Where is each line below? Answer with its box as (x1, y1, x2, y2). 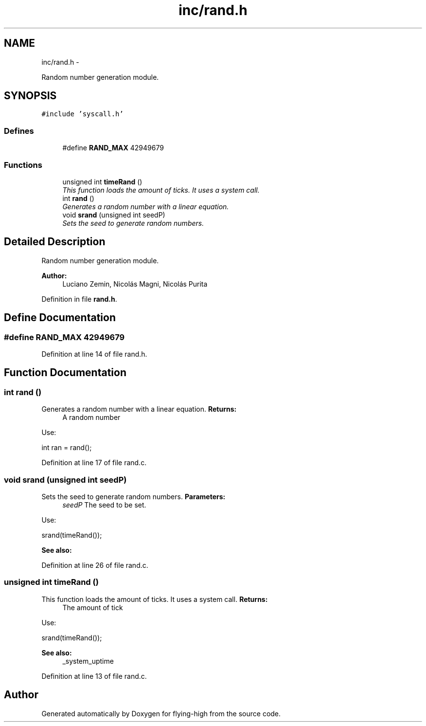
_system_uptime (62, 656, 114, 665)
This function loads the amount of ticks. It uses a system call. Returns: (41, 595, 268, 603)
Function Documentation (4, 366, 126, 379)
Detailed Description (4, 236, 106, 248)
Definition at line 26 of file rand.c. (41, 561, 148, 569)
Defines (4, 126, 34, 136)
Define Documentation (4, 311, 116, 324)
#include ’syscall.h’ (41, 110, 124, 118)
